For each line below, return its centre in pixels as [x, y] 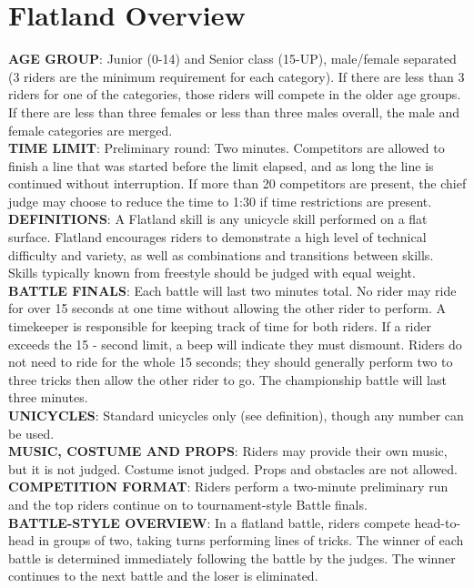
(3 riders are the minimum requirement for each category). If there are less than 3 [237, 76]
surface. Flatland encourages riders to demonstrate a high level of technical [217, 237]
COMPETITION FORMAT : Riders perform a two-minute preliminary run [228, 487]
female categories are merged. [91, 130]
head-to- [438, 522]
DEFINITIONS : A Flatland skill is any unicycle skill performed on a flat [218, 219]
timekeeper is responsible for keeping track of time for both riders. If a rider [220, 326]
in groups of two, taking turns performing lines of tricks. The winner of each [251, 540]
